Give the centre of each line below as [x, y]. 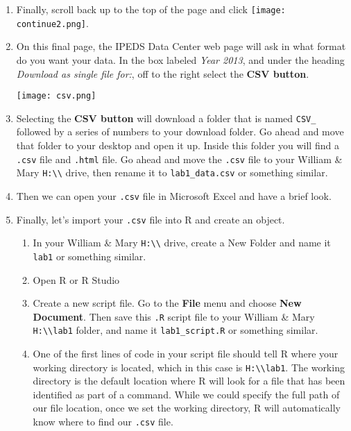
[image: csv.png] [56, 96]
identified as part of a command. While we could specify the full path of [186, 394]
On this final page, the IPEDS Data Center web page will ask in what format [181, 46]
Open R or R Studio [76, 279]
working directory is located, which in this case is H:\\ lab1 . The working [189, 367]
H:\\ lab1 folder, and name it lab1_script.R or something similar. [175, 330]
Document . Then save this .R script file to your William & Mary [174, 316]
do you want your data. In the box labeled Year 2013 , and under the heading [180, 59]
